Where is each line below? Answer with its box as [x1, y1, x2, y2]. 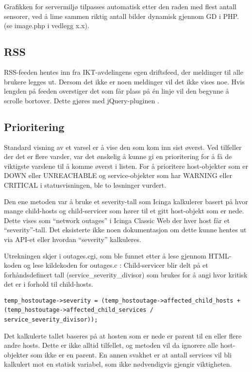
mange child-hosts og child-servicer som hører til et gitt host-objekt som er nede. [4, 206, 244, 216]
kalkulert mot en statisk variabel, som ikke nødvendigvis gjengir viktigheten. [4, 359, 232, 369]
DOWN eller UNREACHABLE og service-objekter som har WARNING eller [4, 170, 232, 180]
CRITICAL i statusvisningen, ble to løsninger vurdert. [4, 179, 167, 190]
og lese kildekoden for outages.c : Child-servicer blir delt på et [23, 260, 208, 270]
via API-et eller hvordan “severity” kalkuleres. [4, 234, 141, 244]
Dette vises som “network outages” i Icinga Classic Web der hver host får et [4, 215, 230, 225]
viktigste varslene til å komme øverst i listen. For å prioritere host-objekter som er [4, 161, 248, 171]
